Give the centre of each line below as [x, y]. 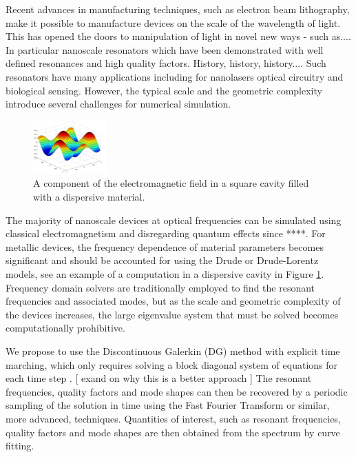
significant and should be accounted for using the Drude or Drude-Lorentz [162, 260]
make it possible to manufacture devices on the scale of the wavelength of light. [173, 22]
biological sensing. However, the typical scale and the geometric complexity [164, 90]
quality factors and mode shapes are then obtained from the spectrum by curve [173, 432]
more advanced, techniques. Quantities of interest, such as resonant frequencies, [173, 418]
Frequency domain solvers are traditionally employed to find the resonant [160, 287]
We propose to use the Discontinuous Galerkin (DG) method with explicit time [173, 351]
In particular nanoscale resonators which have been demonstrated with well [165, 49]
